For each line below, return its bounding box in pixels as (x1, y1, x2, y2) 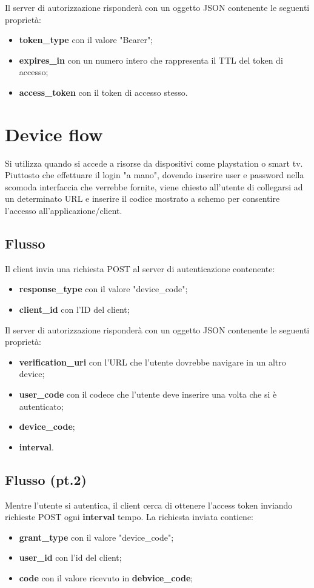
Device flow (5, 121, 103, 146)
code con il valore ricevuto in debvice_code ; (19, 571, 193, 584)
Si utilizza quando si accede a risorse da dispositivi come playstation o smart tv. (5, 156, 303, 169)
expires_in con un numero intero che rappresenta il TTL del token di (19, 53, 283, 66)
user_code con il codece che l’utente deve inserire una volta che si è (19, 388, 277, 401)
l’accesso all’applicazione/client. (5, 204, 122, 217)
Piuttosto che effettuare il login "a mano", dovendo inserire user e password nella (5, 169, 304, 181)
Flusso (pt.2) (5, 470, 87, 489)
